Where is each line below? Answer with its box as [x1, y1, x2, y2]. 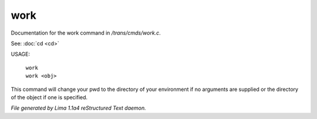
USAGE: [11, 50, 31, 58]
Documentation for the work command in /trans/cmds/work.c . [11, 29, 161, 36]
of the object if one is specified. [11, 94, 88, 101]
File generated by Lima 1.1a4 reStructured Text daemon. [11, 104, 146, 111]
